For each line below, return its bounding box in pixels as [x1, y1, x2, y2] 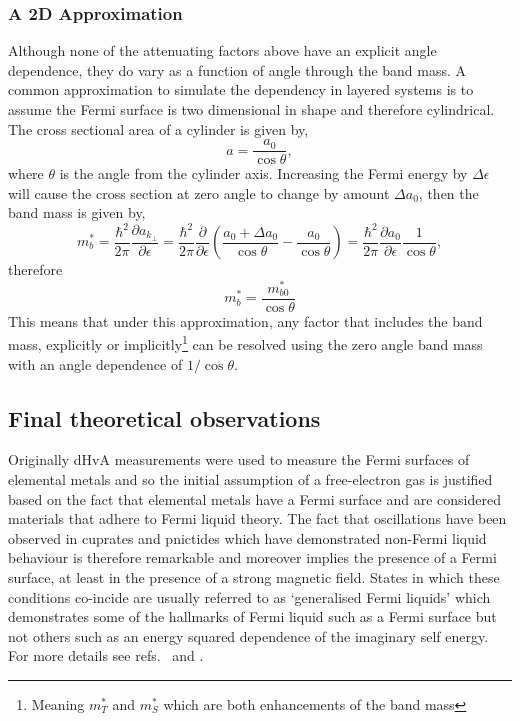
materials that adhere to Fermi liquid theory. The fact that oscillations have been [8, 508, 507, 529]
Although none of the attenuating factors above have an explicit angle [8, 40, 437, 61]
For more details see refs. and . [8, 645, 204, 666]
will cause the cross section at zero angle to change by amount [8, 182, 390, 203]
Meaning [31, 693, 85, 714]
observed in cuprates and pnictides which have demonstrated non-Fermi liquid [8, 527, 487, 548]
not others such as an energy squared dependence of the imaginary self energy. [8, 625, 489, 646]
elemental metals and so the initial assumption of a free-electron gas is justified [8, 468, 493, 489]
